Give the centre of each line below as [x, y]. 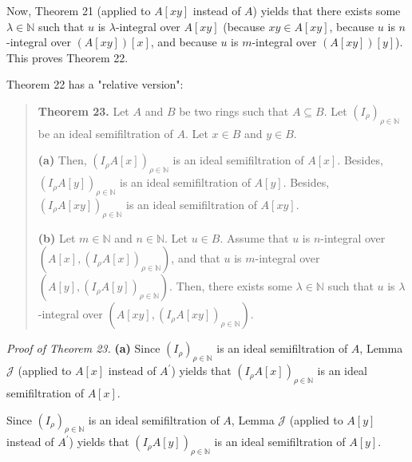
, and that [196, 258]
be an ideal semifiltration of [105, 133]
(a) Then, [62, 160]
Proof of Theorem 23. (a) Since [83, 348]
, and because [184, 42]
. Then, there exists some [231, 286]
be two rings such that [234, 111]
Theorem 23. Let [83, 111]
